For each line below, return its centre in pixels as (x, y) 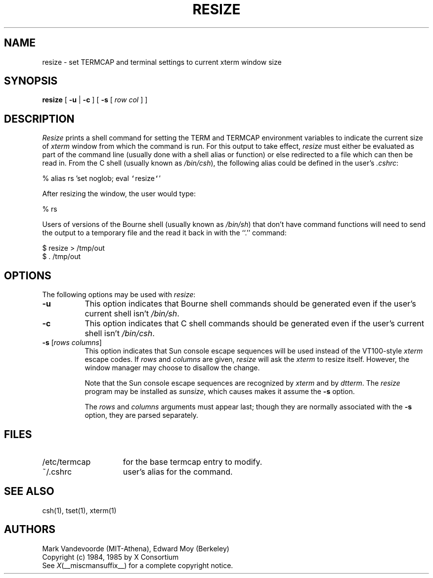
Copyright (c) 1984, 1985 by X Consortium (110, 557)
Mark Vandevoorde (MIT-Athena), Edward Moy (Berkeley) (136, 548)
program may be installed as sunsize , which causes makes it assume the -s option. (220, 392)
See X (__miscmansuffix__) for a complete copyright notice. (138, 565)
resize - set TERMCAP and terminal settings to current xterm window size (162, 62)
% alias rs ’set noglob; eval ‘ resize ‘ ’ (102, 178)
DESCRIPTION (39, 119)
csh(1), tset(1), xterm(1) (79, 510)
